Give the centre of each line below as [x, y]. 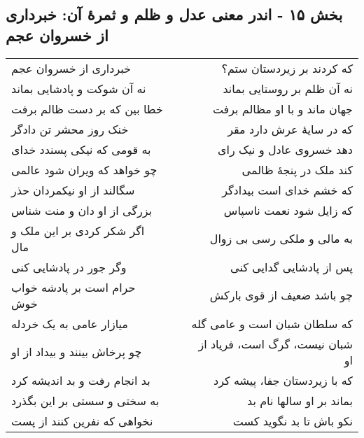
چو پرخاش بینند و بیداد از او [77, 352]
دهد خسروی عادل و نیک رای [285, 149]
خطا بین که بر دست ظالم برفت [87, 108]
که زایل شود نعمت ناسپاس [288, 210]
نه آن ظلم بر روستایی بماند [288, 88]
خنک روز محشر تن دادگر [70, 129]
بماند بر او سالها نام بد [300, 400]
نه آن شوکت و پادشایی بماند [79, 88]
